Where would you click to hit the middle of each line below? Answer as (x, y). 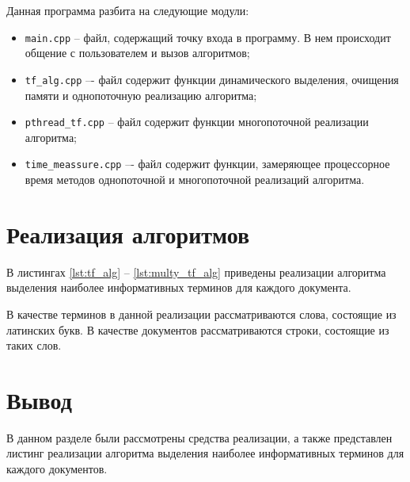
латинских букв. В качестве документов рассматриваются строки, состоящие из (198, 329)
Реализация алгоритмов (128, 233)
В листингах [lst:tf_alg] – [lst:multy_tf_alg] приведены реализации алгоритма (196, 272)
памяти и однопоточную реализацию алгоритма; (141, 95)
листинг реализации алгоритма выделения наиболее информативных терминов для (205, 453)
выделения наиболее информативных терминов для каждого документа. (179, 287)
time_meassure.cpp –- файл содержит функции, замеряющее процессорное (207, 164)
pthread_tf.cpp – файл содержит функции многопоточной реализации (197, 122)
